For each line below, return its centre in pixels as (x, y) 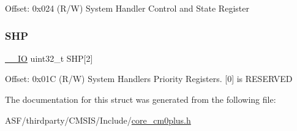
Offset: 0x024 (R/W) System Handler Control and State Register (127, 8)
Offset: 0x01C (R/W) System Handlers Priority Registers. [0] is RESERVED (149, 79)
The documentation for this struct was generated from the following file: (141, 99)
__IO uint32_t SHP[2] (49, 58)
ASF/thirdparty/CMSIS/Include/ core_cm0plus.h (98, 120)
